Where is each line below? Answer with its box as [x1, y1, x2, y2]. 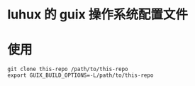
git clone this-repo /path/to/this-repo [7, 65, 129, 73]
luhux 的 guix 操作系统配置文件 [7, 6, 188, 23]
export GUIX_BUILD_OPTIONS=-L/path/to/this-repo [7, 72, 154, 79]
